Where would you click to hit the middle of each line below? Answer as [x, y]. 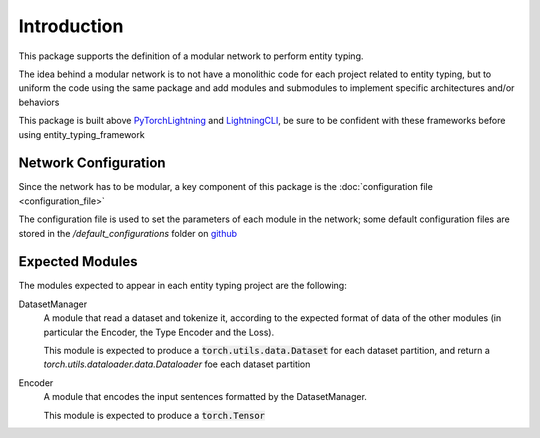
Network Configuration [92, 163]
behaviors [39, 102]
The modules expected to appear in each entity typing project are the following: [182, 286]
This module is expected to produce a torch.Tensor [154, 415]
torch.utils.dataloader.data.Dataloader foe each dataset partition [177, 364]
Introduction [71, 26]
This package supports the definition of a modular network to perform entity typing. [191, 56]
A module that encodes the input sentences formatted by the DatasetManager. [205, 397]
